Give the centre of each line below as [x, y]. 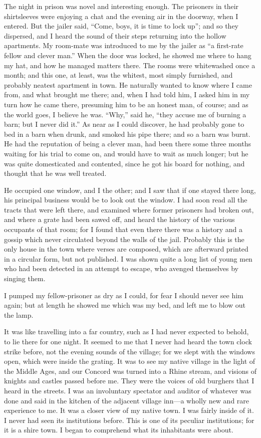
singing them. [25, 278]
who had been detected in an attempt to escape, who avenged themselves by [121, 268]
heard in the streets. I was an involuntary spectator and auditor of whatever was [128, 390]
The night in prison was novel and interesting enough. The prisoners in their [121, 6]
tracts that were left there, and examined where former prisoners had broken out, [129, 209]
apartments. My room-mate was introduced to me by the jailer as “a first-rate [124, 45]
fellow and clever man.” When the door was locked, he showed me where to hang [128, 55]
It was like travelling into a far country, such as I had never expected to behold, [126, 332]
